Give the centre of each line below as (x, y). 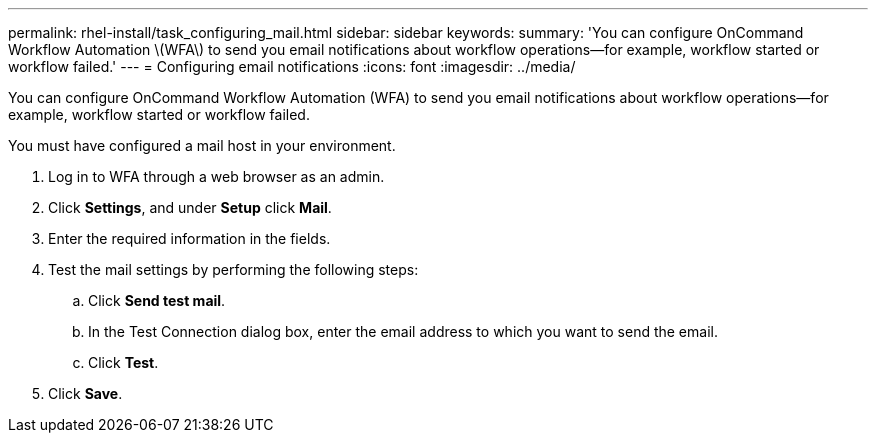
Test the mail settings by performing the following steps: (233, 269)
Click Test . (123, 362)
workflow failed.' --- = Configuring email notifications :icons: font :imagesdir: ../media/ (292, 66)
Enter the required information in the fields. (189, 238)
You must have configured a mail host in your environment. (202, 145)
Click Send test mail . (157, 300)
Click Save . (85, 393)
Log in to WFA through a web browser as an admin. (216, 176)
